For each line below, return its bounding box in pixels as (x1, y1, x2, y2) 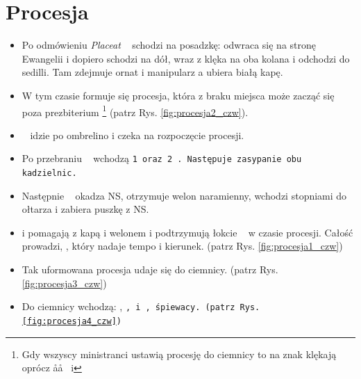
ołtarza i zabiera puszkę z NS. (22, 202, 149, 216)
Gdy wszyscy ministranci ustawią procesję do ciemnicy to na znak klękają (22, 346, 337, 361)
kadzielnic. (22, 168, 77, 178)
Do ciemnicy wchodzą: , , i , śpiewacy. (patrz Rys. (22, 299, 260, 314)
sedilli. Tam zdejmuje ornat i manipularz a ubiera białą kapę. (22, 65, 283, 79)
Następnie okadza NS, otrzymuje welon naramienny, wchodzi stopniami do (22, 188, 347, 202)
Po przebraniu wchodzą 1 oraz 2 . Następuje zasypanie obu (22, 151, 302, 166)
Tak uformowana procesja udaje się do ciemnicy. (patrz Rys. (22, 262, 278, 277)
